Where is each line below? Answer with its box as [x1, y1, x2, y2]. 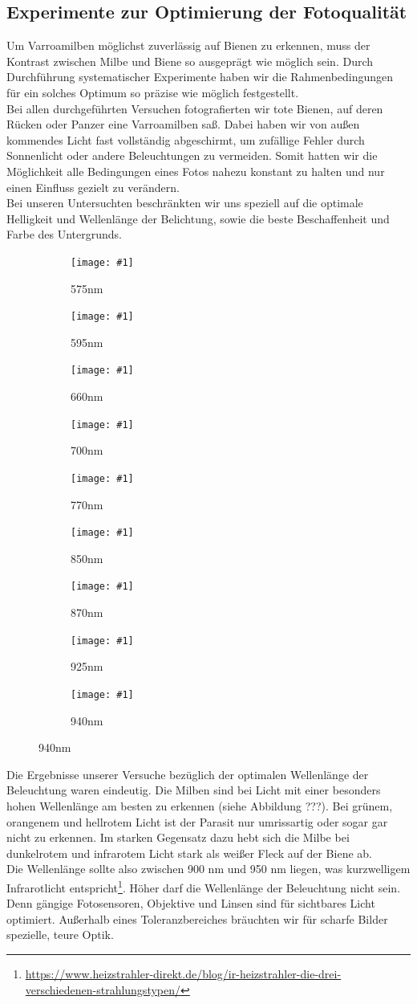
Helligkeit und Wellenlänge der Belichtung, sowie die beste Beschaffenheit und [6, 210, 390, 227]
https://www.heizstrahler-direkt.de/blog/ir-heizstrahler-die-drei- [25, 965, 342, 982]
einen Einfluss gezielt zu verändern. [6, 178, 180, 195]
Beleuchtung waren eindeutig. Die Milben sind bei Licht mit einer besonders [6, 782, 381, 798]
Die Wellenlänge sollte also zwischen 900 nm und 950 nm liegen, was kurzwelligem [6, 860, 411, 877]
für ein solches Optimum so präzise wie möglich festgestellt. [6, 84, 299, 100]
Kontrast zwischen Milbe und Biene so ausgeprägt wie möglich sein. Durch [6, 52, 374, 69]
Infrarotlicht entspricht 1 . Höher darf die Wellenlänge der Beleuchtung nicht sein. [6, 876, 401, 896]
